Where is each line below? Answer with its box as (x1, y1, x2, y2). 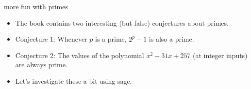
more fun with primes (4, 1, 68, 11)
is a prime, (95, 34, 127, 44)
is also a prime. (149, 34, 194, 44)
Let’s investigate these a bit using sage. (15, 75, 132, 86)
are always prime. (15, 59, 67, 70)
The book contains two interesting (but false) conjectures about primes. (15, 17, 229, 28)
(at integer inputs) (193, 50, 248, 60)
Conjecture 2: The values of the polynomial (15, 50, 144, 60)
